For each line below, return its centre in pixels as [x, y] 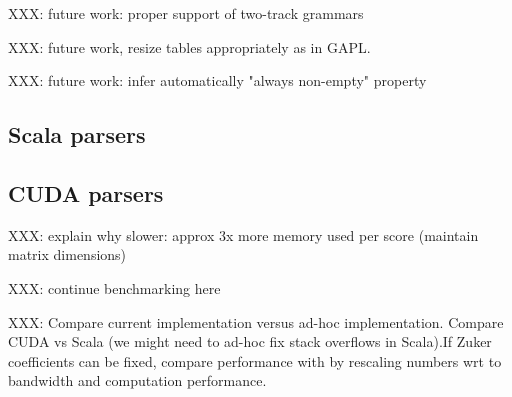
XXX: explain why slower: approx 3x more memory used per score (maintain [243, 234]
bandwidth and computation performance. [137, 380]
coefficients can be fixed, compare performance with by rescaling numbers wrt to [255, 360]
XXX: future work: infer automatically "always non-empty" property [217, 80]
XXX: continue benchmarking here [114, 287]
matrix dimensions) [67, 254]
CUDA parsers [86, 192]
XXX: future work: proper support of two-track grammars [186, 13]
